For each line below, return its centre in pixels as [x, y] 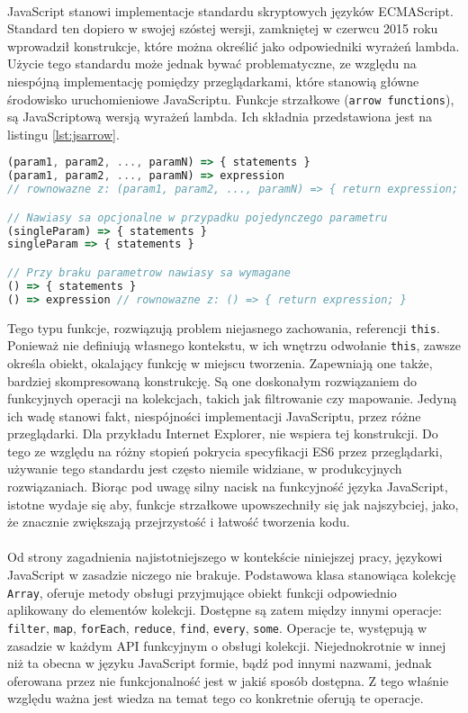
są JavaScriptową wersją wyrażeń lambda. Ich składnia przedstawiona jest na [220, 117]
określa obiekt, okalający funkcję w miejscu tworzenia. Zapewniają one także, [220, 362]
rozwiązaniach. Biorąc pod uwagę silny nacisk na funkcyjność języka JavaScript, [228, 487]
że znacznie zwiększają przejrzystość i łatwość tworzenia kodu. [179, 522]
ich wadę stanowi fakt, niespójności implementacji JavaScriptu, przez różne [214, 415]
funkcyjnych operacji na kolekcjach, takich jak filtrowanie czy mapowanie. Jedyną [232, 398]
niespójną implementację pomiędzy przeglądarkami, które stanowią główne [213, 81]
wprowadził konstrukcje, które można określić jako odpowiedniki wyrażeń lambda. [234, 45]
